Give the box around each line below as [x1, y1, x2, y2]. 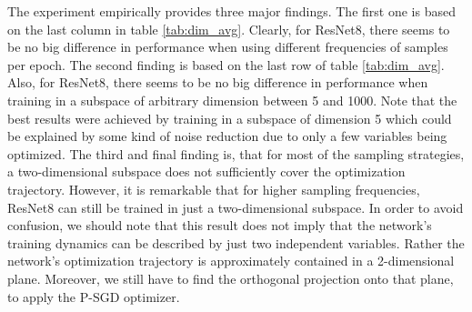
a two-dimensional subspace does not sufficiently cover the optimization [7, 162, 406, 181]
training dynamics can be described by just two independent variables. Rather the [7, 233, 465, 252]
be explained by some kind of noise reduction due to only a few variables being [7, 126, 447, 146]
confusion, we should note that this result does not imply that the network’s [7, 216, 432, 235]
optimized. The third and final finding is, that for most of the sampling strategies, [7, 144, 465, 163]
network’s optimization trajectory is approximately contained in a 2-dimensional [7, 251, 455, 270]
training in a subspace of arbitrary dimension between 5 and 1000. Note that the [7, 90, 457, 109]
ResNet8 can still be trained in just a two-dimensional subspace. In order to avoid [7, 197, 464, 216]
